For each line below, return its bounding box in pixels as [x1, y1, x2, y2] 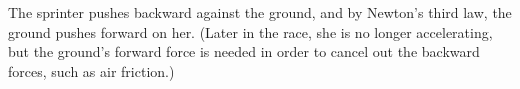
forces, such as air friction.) [8, 60, 175, 81]
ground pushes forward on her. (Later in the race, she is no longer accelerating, [8, 21, 493, 42]
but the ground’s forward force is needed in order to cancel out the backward [8, 41, 480, 62]
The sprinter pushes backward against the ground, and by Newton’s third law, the [8, 2, 512, 22]
